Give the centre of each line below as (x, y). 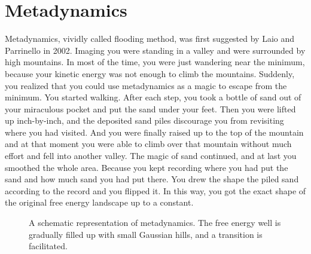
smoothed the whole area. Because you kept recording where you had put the (147, 167)
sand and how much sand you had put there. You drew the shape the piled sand (152, 179)
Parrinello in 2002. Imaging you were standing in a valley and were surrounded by (155, 50)
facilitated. (48, 246)
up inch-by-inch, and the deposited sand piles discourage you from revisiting (144, 120)
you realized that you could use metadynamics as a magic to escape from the (146, 85)
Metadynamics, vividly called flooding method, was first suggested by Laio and (150, 39)
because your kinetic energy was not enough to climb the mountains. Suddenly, (150, 73)
